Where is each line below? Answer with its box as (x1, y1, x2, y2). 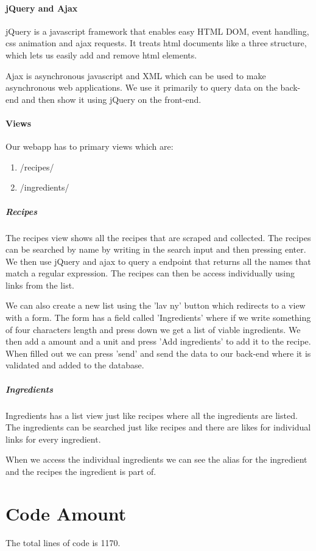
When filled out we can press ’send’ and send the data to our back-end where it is (5, 346, 311, 359)
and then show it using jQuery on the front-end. (21, 93, 202, 105)
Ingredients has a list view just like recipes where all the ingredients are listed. (5, 409, 298, 421)
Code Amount (5, 500, 127, 525)
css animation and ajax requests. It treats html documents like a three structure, (5, 37, 307, 49)
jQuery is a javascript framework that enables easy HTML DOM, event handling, (5, 24, 309, 37)
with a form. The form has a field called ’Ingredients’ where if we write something (5, 311, 311, 324)
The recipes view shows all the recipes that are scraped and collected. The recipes (5, 231, 311, 244)
